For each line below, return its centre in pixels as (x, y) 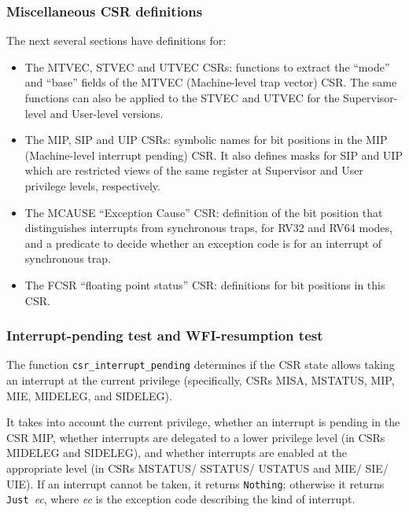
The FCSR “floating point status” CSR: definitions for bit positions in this (205, 284)
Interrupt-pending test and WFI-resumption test (165, 335)
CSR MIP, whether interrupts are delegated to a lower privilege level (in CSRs (196, 437)
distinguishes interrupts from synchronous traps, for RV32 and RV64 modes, (208, 228)
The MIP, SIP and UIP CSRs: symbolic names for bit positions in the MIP (206, 140)
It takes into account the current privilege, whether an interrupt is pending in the (203, 422)
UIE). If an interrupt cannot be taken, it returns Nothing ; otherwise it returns (195, 483)
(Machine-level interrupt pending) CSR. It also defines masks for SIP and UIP (214, 155)
